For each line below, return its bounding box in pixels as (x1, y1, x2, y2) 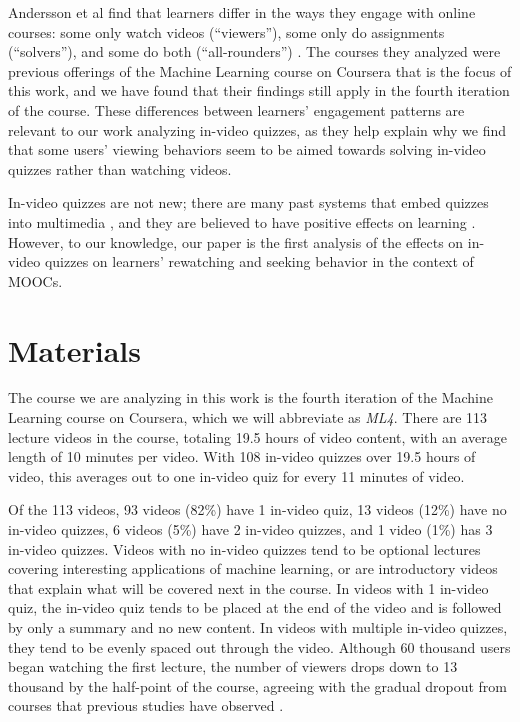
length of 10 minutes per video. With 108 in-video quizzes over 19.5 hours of (8, 446, 476, 467)
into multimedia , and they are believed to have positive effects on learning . (8, 211, 476, 232)
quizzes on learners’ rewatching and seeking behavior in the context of (44, 251, 474, 272)
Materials (8, 329, 142, 370)
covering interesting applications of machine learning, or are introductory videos (8, 558, 498, 579)
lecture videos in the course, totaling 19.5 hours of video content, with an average (8, 426, 507, 447)
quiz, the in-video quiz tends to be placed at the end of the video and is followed (8, 597, 502, 618)
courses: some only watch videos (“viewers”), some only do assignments (8, 21, 445, 42)
